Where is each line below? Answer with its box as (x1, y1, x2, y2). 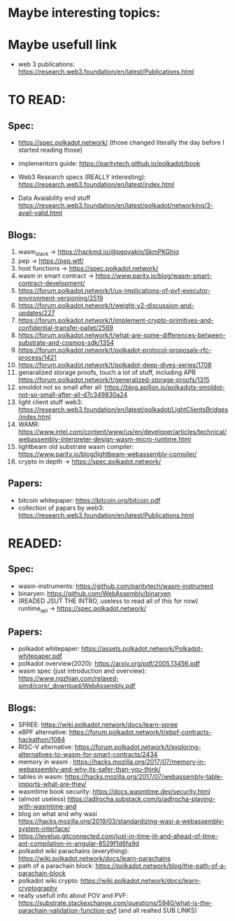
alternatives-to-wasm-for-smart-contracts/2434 (17, 750, 158, 758)
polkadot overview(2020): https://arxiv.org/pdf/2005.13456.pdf (17, 659, 200, 668)
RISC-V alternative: (17, 743, 73, 751)
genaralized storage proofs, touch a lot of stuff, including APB (17, 368, 197, 376)
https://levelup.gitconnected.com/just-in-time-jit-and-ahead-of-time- (17, 831, 219, 840)
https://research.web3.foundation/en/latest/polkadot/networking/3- (17, 201, 213, 210)
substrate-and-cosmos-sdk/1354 (17, 338, 114, 347)
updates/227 (17, 308, 55, 317)
